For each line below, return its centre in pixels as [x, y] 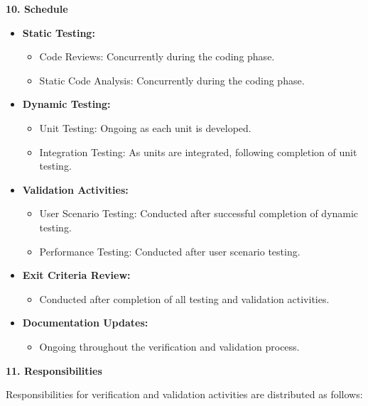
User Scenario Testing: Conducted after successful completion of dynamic [199, 213]
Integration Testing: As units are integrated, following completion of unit [198, 152]
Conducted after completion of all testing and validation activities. [184, 298]
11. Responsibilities [54, 370]
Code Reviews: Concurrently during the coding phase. [157, 56]
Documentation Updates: [85, 323]
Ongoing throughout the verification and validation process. [169, 346]
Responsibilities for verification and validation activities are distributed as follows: [184, 394]
